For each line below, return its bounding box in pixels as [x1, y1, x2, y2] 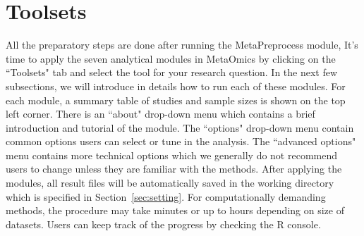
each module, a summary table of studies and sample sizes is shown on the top [6, 92, 346, 107]
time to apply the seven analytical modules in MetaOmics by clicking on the [6, 51, 336, 66]
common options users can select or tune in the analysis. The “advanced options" [6, 134, 356, 149]
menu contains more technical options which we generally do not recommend [6, 147, 338, 162]
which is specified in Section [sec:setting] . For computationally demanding [6, 189, 326, 204]
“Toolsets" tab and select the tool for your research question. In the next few [6, 65, 338, 80]
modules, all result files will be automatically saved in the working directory [6, 175, 334, 190]
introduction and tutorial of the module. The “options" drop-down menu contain [6, 120, 354, 135]
